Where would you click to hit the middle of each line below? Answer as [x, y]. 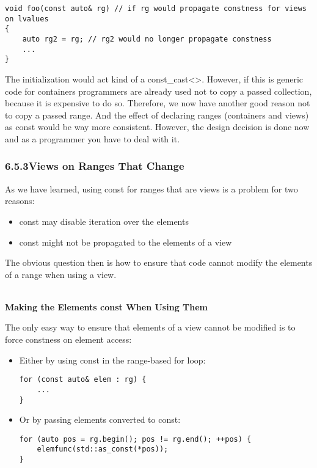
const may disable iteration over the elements [104, 221]
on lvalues [27, 19]
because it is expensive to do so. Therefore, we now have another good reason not [158, 103]
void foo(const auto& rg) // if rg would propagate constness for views [156, 9]
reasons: [20, 201]
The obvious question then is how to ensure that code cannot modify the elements [159, 262]
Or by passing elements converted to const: [100, 419]
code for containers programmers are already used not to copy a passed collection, [158, 91]
